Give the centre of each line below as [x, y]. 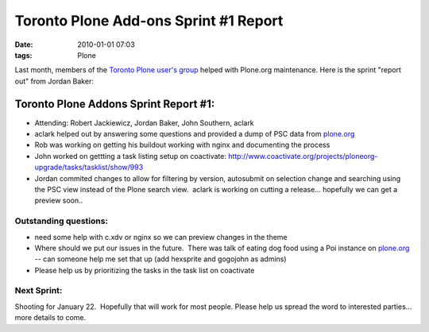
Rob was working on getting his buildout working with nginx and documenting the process [182, 145]
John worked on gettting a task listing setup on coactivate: [130, 156]
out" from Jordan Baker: [54, 81]
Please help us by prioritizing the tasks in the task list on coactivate [145, 270]
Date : [24, 44]
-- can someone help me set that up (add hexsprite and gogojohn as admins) [160, 259]
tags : [23, 55]
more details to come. [50, 318]
